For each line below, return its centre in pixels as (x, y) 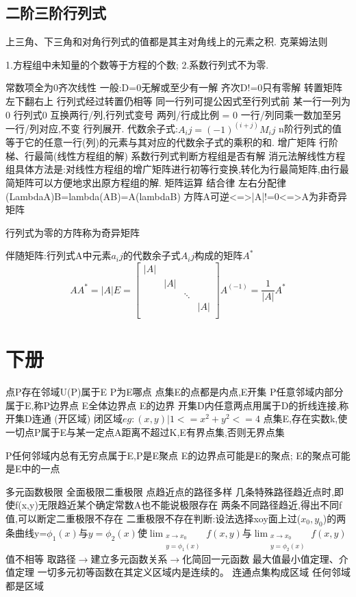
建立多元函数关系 (129, 558)
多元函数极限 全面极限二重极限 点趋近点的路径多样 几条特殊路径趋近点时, (170, 491)
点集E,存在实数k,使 (305, 418)
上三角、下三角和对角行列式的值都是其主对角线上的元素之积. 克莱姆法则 (167, 41)
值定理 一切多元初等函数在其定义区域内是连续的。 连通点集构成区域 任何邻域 (178, 572)
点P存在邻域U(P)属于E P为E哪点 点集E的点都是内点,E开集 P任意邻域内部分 (175, 392)
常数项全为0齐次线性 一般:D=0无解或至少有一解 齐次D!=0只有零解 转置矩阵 (174, 87)
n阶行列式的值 (310, 129)
